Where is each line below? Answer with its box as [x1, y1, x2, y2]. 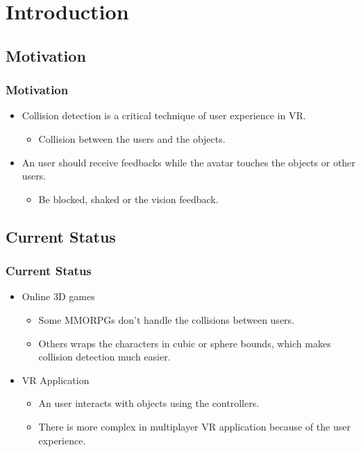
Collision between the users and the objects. [38, 131, 226, 146]
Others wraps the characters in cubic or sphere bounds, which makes [38, 336, 331, 350]
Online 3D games [22, 289, 95, 304]
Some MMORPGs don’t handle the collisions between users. [38, 312, 295, 327]
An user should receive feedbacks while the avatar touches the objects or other [22, 155, 355, 169]
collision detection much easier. [38, 349, 171, 364]
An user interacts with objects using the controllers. [38, 396, 260, 410]
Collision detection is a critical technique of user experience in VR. [22, 108, 306, 123]
